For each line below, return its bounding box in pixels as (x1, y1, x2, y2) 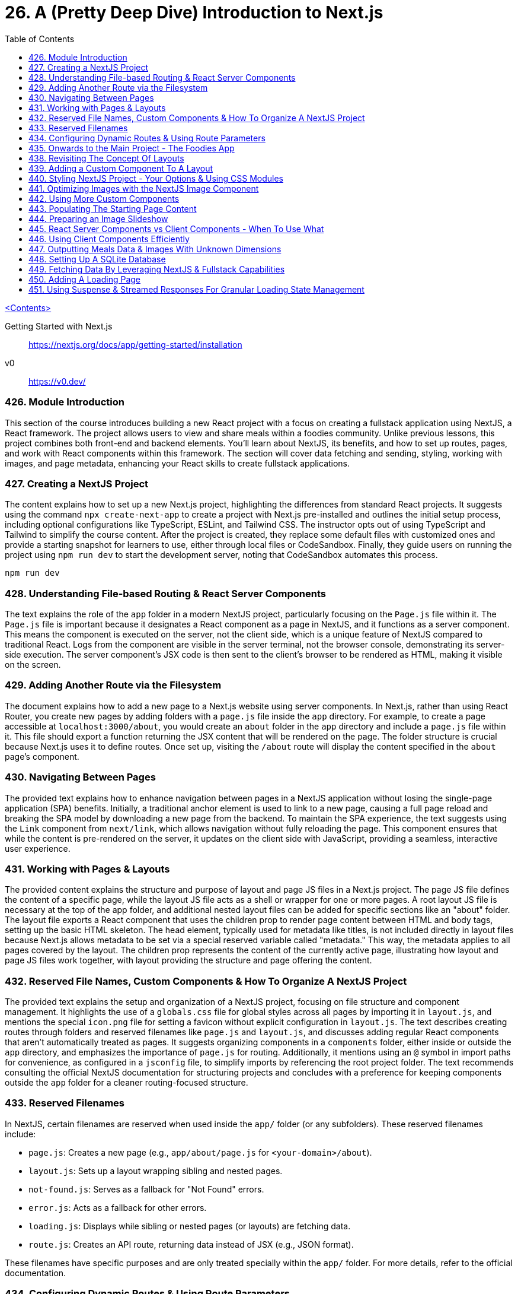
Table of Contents (5, 33, 75, 44)
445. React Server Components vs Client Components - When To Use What (28, 223, 324, 234)
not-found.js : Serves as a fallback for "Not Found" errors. (28, 1184, 264, 1194)
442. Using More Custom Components (28, 193, 180, 204)
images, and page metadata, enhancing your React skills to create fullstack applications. (5, 458, 350, 468)
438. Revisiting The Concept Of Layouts (28, 153, 184, 163)
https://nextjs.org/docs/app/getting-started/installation (28, 339, 242, 350)
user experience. (5, 843, 71, 854)
